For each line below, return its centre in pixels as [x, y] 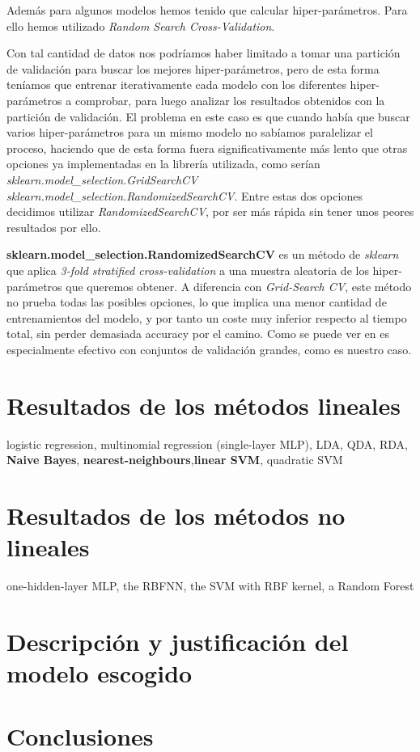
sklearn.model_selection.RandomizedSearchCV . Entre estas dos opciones [185, 195]
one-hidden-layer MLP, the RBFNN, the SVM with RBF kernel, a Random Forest [210, 586]
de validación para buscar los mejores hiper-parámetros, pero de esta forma [193, 68]
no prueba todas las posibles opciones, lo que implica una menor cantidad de [197, 302]
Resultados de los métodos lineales [204, 405]
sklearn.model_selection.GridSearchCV [102, 179]
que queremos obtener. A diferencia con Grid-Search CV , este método [239, 286]
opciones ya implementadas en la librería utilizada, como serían [163, 164]
